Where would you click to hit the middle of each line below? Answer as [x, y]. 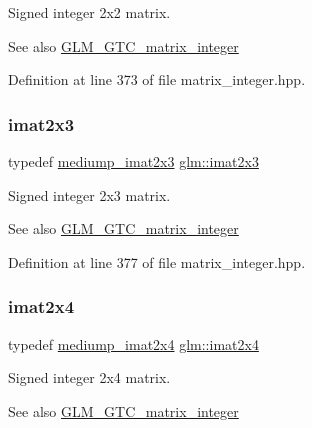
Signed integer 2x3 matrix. [89, 194]
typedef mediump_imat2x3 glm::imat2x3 [133, 161]
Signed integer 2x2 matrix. [89, 12]
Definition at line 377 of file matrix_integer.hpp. [157, 261]
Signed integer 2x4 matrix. [89, 377]
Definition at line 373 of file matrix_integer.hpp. [157, 79]
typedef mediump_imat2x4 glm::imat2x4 [133, 343]
